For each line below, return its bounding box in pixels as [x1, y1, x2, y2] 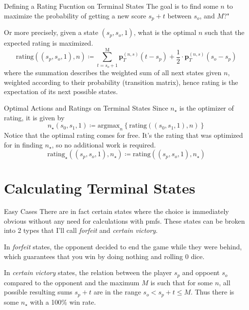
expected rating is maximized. [4, 38, 93, 48]
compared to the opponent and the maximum [4, 277, 140, 287]
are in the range [93, 287, 141, 297]
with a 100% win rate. [30, 296, 96, 307]
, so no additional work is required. [52, 139, 156, 149]
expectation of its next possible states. [4, 86, 118, 97]
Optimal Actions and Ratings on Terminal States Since [4, 102, 168, 113]
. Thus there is [191, 287, 234, 297]
